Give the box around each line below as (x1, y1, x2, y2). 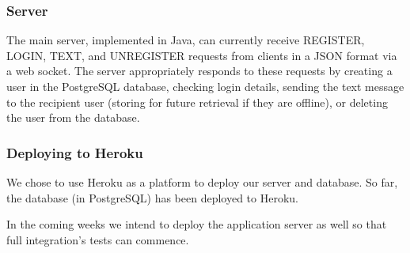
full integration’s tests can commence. (6, 231, 189, 247)
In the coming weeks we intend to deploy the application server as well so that (6, 216, 387, 232)
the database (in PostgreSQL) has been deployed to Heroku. (6, 189, 298, 206)
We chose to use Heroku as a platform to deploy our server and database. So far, (6, 174, 398, 190)
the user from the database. (6, 109, 140, 126)
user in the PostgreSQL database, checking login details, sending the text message (6, 78, 404, 94)
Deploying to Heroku (6, 142, 143, 162)
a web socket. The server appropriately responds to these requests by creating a (6, 62, 393, 79)
